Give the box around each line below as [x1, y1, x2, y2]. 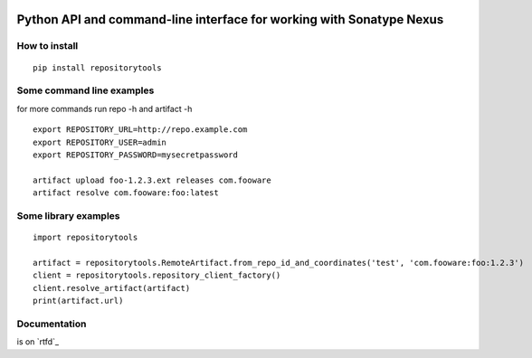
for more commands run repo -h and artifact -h [16, 103, 193, 114]
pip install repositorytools [33, 62, 162, 72]
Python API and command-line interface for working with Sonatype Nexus [16, 12, 444, 27]
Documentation [16, 317, 87, 330]
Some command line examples [16, 84, 155, 97]
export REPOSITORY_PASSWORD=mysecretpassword [33, 149, 239, 160]
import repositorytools [33, 232, 138, 243]
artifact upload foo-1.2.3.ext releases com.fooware [33, 174, 271, 185]
